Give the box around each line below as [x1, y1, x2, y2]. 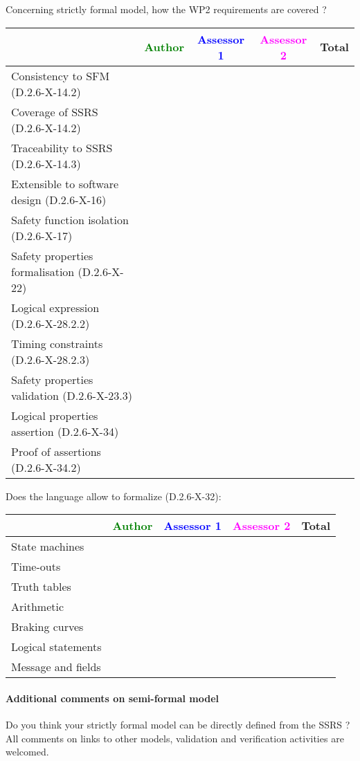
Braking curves [11, 618, 84, 635]
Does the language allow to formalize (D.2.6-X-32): [6, 488, 222, 503]
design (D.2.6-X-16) [11, 191, 107, 208]
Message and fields [11, 659, 101, 675]
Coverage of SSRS [11, 103, 98, 120]
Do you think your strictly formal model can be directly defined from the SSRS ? [6, 717, 350, 731]
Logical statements [11, 639, 102, 655]
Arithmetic [11, 598, 64, 615]
